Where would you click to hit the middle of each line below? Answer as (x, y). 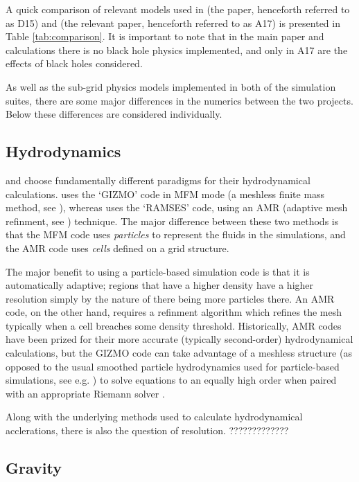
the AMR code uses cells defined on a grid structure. (117, 248)
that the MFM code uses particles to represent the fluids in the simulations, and (176, 234)
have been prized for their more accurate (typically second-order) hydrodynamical (179, 339)
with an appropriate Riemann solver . (85, 393)
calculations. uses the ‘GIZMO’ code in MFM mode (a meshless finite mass (165, 194)
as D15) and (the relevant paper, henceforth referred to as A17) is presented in (173, 23)
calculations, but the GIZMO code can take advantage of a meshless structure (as (179, 353)
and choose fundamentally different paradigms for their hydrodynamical (158, 180)
